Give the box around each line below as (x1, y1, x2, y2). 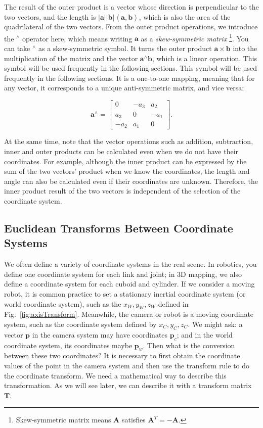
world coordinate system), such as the (4, 298, 121, 309)
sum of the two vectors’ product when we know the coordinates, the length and (4, 166, 250, 176)
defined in (158, 298, 189, 309)
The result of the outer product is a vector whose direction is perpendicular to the (4, 2, 259, 12)
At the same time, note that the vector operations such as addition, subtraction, (4, 136, 253, 147)
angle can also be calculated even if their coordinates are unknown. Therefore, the (4, 175, 258, 186)
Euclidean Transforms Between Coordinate (4, 220, 233, 236)
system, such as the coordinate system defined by (4, 318, 157, 329)
